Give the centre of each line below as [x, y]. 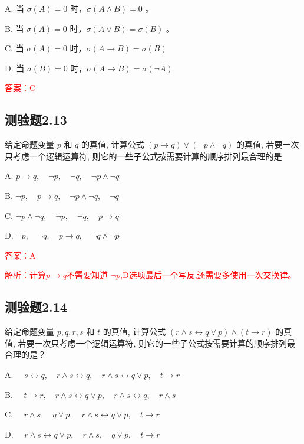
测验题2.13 [36, 120]
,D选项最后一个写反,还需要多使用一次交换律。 [208, 275]
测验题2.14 [36, 307]
